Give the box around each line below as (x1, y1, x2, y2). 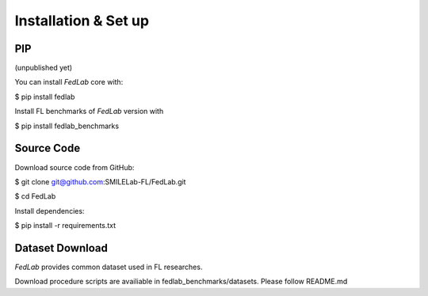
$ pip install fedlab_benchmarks (14, 121, 119, 131)
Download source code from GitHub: (14, 162, 135, 172)
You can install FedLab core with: (14, 78, 124, 87)
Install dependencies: (14, 206, 85, 215)
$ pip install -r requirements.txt (14, 221, 117, 230)
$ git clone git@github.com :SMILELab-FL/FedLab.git (14, 176, 186, 186)
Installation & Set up (14, 12, 150, 29)
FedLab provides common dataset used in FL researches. (14, 262, 203, 271)
